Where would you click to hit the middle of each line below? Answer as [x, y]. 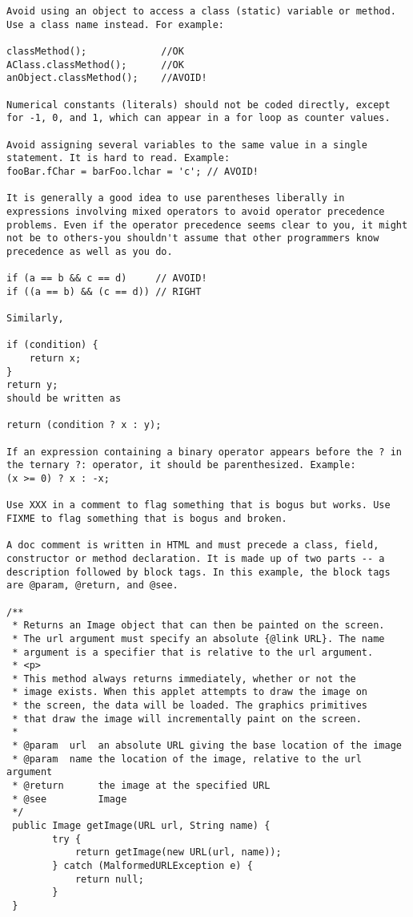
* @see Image [70, 799]
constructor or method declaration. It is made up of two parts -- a [196, 558]
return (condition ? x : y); [84, 425]
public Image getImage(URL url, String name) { [141, 826]
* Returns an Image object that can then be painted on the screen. [198, 626]
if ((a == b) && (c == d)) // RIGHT [104, 291]
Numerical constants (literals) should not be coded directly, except [198, 105]
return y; [32, 385]
